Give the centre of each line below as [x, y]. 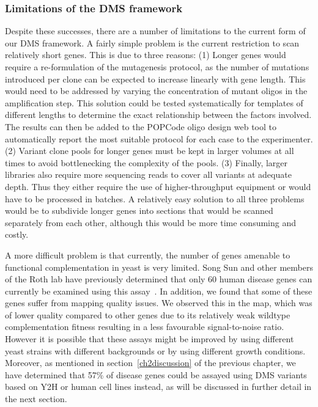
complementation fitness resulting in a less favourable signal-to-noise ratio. [145, 327]
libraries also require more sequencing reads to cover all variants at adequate [148, 174]
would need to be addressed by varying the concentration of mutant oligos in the [156, 91]
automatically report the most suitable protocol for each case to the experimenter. [159, 138]
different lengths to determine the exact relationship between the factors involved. [158, 115]
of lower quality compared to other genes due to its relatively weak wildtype [148, 314]
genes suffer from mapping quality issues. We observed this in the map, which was [159, 303]
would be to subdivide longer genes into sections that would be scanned [139, 211]
